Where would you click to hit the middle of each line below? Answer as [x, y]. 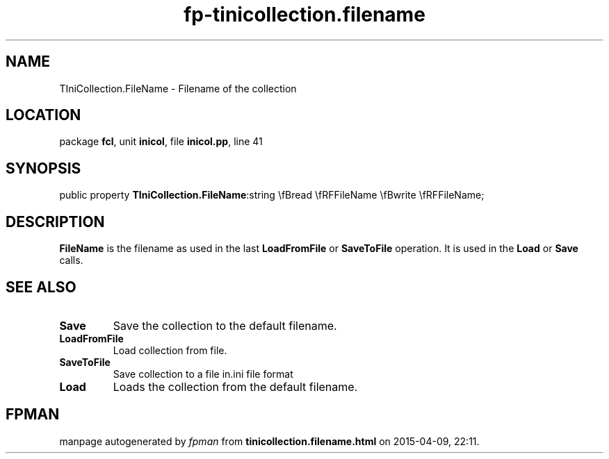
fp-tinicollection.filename [304, 15]
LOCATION [43, 115]
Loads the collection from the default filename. [235, 386]
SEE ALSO [41, 287]
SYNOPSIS [43, 168]
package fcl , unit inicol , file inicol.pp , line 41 [161, 142]
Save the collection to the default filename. [225, 325]
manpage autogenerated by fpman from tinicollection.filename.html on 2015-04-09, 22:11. [269, 441]
